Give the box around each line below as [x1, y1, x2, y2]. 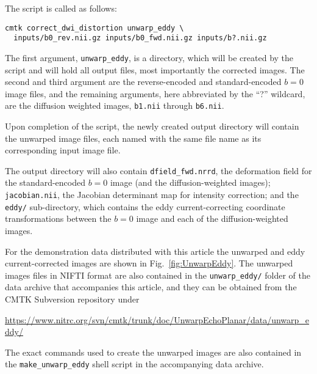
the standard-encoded [5, 176, 85, 189]
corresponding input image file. [5, 144, 121, 156]
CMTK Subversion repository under [5, 292, 140, 305]
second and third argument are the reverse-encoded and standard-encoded [5, 75, 282, 88]
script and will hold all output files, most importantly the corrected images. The [5, 63, 305, 76]
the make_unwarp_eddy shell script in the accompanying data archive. [5, 358, 264, 370]
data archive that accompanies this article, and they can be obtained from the [5, 280, 297, 293]
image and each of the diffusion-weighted [136, 212, 288, 225]
